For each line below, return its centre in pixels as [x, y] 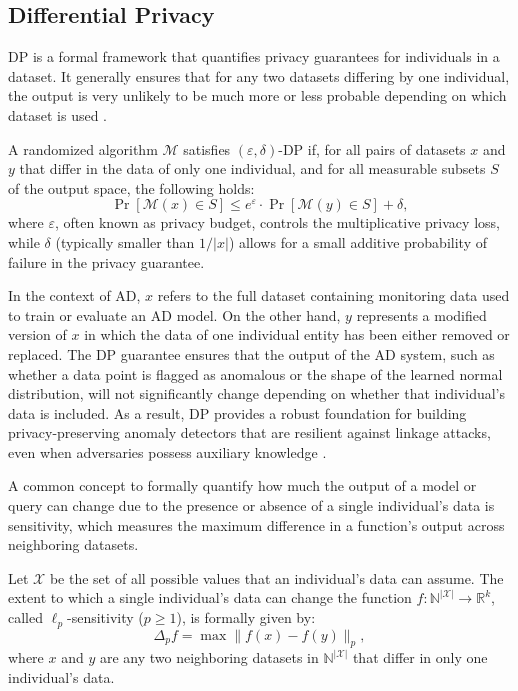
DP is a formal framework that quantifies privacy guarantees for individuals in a [254, 56]
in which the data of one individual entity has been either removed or [297, 334]
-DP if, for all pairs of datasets [372, 148]
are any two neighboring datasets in [209, 657]
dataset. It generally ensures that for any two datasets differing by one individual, [259, 75]
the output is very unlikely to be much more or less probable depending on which [257, 95]
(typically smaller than [125, 241]
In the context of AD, [74, 295]
